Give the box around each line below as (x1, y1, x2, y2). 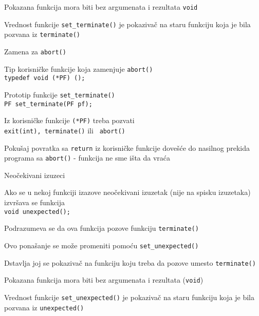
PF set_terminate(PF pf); (4, 100, 92, 108)
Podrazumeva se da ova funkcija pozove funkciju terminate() (4, 223, 199, 233)
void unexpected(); (4, 208, 70, 215)
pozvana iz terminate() (4, 29, 80, 39)
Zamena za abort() (4, 46, 66, 56)
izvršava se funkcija (4, 197, 65, 208)
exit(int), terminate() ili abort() (4, 125, 125, 135)
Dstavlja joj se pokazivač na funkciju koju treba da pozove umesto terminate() (4, 257, 256, 268)
